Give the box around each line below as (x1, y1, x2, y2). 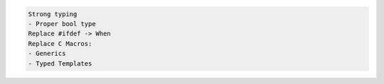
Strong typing (28, 10, 78, 18)
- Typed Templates (28, 59, 92, 67)
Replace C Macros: (28, 40, 92, 47)
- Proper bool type (28, 20, 96, 28)
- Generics (28, 49, 66, 58)
